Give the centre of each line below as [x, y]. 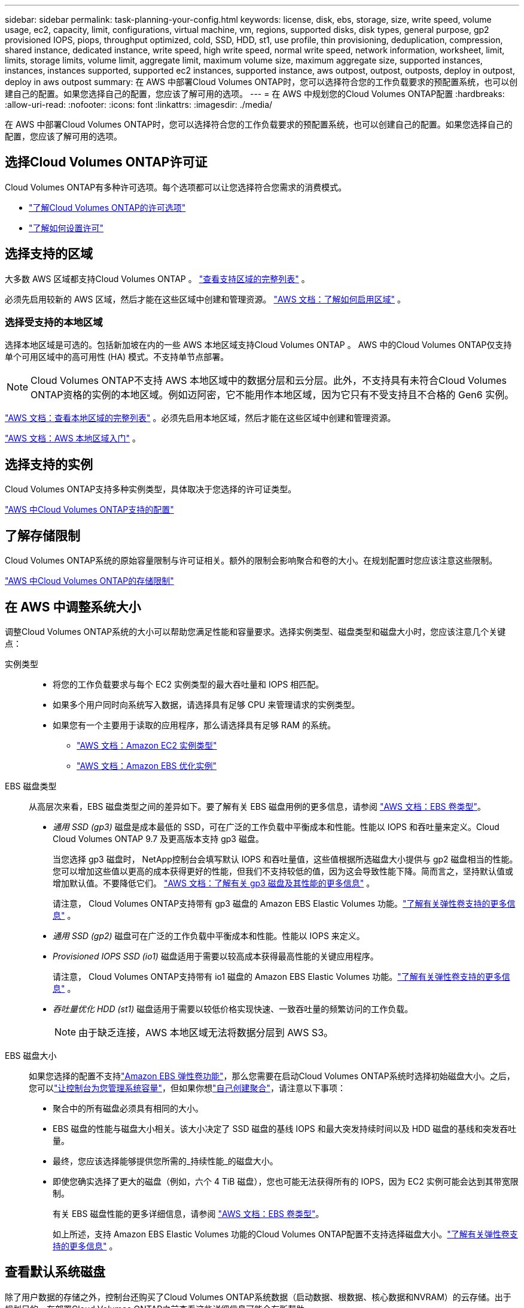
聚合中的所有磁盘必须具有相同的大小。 [128, 1108]
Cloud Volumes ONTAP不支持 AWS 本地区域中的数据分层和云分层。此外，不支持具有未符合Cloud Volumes [269, 381]
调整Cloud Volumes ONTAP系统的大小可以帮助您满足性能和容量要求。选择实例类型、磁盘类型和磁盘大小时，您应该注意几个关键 [255, 631]
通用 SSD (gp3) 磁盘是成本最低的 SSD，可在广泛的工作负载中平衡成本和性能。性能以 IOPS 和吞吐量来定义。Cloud [276, 826]
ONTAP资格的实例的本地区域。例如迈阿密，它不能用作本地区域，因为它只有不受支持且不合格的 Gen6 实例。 [272, 395]
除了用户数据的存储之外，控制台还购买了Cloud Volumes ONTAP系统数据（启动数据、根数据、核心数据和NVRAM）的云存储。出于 [258, 1297]
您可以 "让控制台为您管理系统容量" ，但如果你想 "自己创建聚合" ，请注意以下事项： [188, 1088]
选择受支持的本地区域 [54, 323]
